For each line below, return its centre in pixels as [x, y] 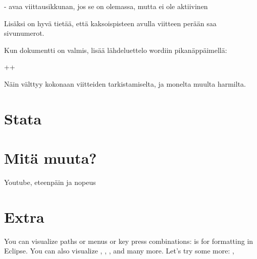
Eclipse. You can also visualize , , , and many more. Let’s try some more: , [119, 251]
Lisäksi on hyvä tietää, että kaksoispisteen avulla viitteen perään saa [110, 23]
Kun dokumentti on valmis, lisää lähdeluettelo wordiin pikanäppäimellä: [116, 50]
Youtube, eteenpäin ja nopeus [50, 182]
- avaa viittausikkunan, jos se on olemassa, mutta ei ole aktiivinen [106, 6]
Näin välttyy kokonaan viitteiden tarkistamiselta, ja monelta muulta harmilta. [125, 83]
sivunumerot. [24, 33]
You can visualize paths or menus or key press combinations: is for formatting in [129, 241]
